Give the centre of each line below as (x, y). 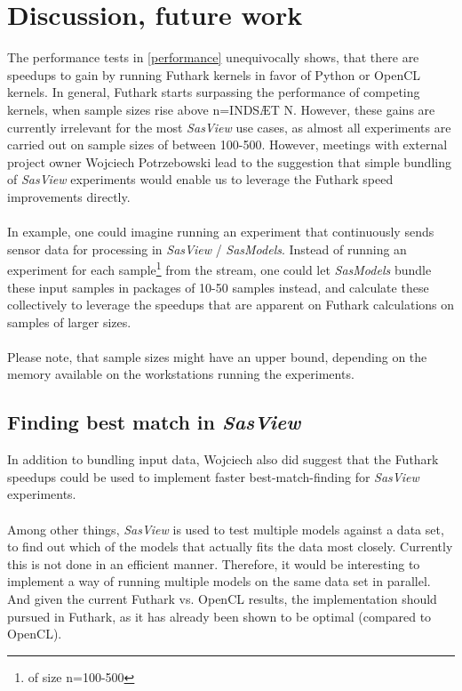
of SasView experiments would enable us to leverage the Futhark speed (200, 179)
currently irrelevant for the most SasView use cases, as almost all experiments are (229, 127)
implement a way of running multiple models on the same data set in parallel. (219, 581)
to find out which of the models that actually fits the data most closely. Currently (230, 546)
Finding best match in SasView (154, 422)
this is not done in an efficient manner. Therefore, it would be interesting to (214, 563)
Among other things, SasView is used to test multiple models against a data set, (226, 529)
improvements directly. (69, 196)
